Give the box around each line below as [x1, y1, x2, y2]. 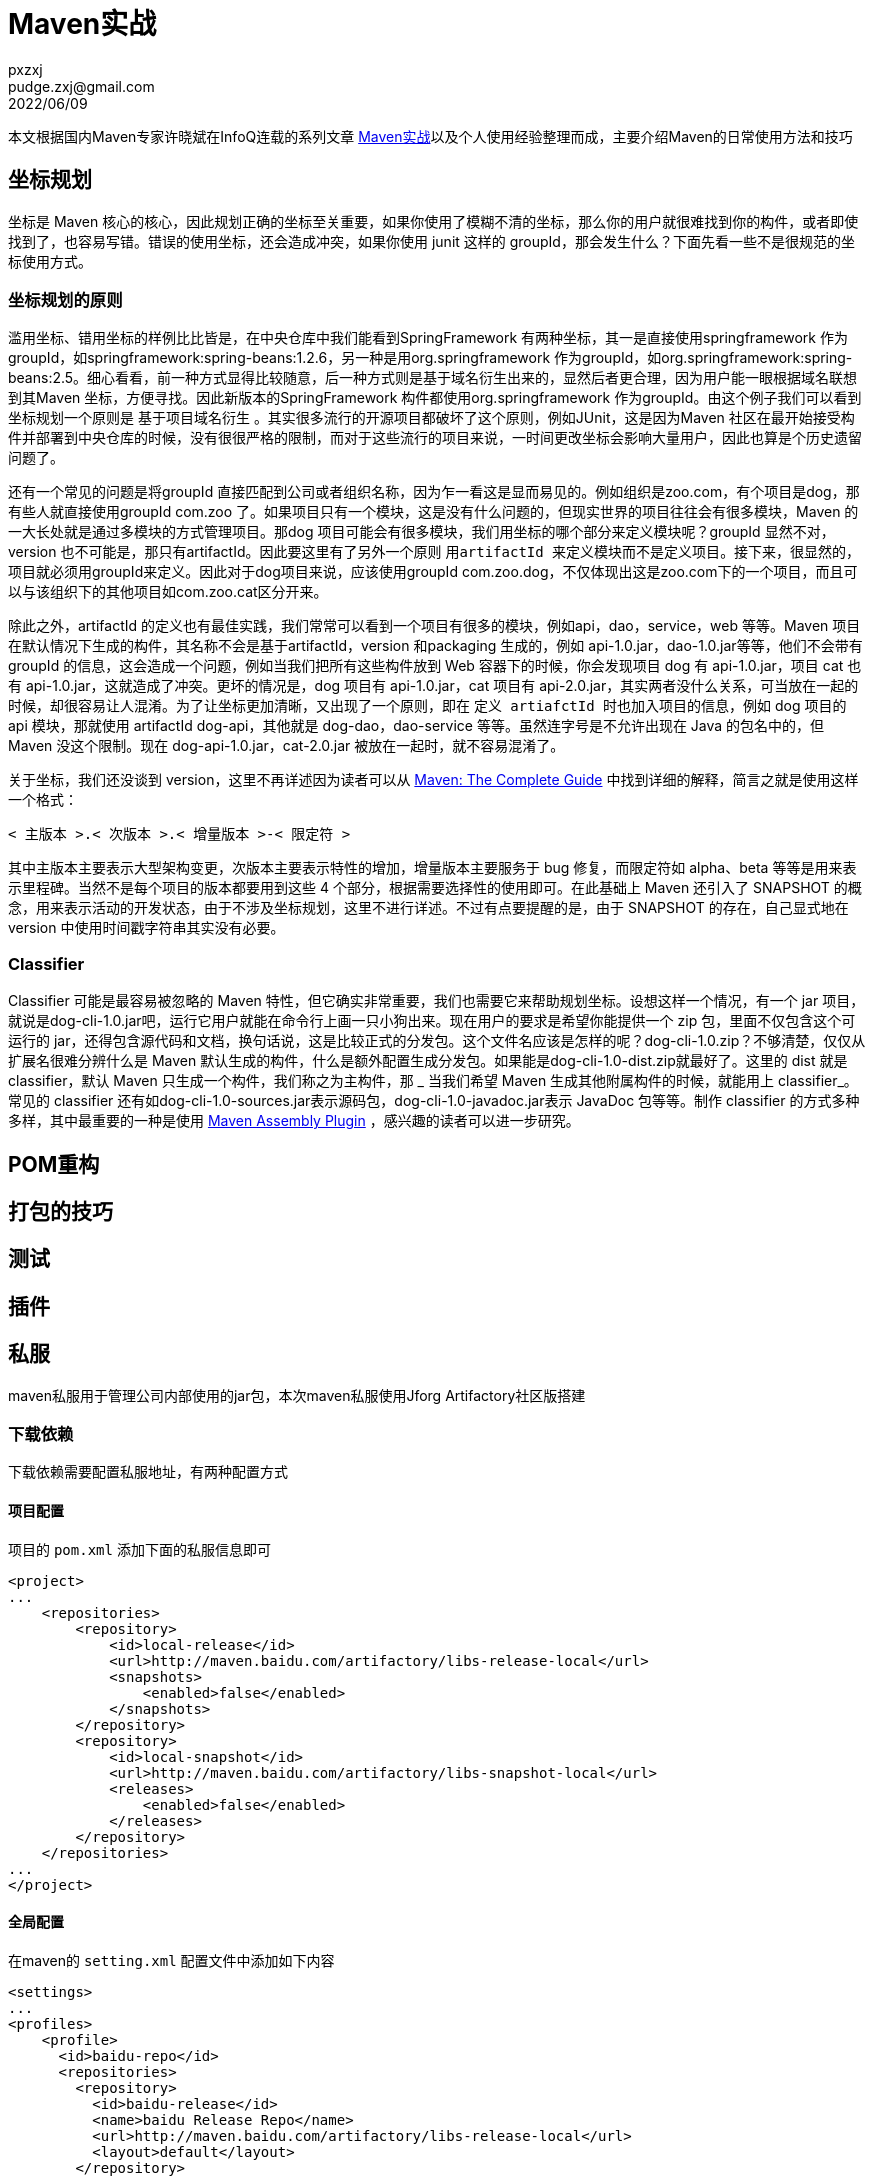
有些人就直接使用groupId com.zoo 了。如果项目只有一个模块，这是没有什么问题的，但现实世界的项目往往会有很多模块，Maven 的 [8, 503, 859, 521]
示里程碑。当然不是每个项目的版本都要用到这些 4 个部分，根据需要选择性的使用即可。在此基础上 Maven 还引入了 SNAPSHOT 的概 [8, 879, 862, 897]
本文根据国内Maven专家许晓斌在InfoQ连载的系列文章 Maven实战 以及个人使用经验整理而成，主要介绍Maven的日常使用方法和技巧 [8, 127, 853, 145]
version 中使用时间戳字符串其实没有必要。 [8, 919, 285, 937]
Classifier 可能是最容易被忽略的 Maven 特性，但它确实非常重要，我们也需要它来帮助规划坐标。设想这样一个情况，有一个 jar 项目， [8, 992, 865, 1010]
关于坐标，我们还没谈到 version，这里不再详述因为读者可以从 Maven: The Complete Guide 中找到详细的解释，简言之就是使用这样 [8, 771, 859, 789]
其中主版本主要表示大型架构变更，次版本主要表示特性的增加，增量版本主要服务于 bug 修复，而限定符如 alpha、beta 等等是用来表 [8, 859, 857, 877]
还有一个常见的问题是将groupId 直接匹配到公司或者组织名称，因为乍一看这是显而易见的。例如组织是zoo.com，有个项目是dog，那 [8, 483, 860, 501]
